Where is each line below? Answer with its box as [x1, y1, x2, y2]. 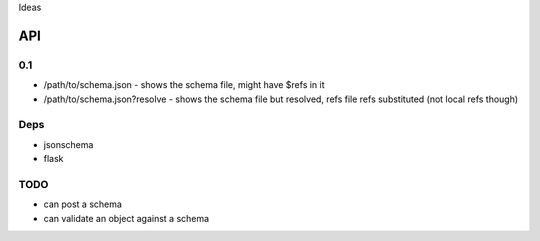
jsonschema [43, 138, 94, 150]
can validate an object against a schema [43, 212, 210, 224]
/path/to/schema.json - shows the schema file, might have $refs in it [43, 79, 325, 91]
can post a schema [43, 198, 122, 210]
